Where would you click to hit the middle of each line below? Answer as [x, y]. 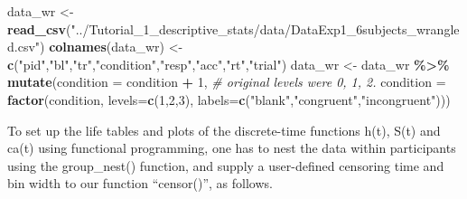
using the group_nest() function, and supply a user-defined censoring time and [226, 165]
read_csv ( [39, 28]
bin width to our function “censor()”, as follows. [140, 183]
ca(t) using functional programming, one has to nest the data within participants [232, 148]
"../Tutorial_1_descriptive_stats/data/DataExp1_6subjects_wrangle [265, 28]
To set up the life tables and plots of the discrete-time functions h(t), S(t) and [224, 130]
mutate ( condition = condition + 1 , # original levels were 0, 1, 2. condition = [227, 82]
